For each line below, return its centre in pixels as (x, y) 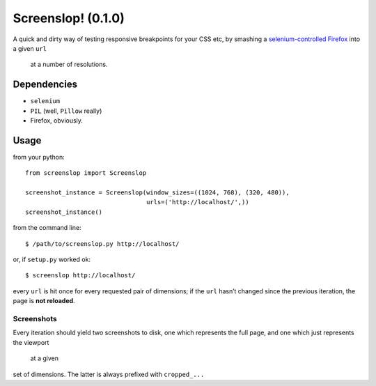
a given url (30, 48)
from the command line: (47, 228)
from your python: (39, 157)
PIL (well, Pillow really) (66, 111)
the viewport (31, 342)
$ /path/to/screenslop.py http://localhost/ (103, 244)
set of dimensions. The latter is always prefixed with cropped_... (109, 374)
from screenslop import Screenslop (86, 173)
